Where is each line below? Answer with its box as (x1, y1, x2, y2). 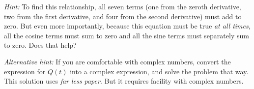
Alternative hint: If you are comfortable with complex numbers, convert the (4, 56, 231, 66)
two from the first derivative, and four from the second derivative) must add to (4, 11, 242, 21)
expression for (4, 66, 46, 76)
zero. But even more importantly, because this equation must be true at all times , (4, 21, 251, 31)
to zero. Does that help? (4, 40, 77, 50)
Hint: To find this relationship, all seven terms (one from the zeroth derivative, (4, 1, 241, 11)
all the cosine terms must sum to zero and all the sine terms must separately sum (4, 30, 249, 40)
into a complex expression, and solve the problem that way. (70, 66, 249, 76)
